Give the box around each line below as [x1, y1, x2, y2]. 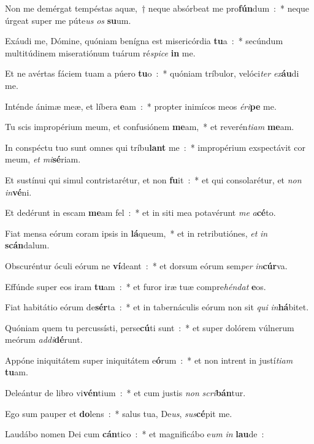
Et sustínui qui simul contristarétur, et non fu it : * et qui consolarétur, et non [5, 173, 302, 186]
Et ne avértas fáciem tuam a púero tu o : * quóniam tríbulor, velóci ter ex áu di [5, 67, 299, 80]
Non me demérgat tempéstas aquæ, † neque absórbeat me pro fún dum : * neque [5, 2, 310, 14]
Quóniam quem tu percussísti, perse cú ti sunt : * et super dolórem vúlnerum [5, 321, 294, 334]
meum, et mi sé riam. [5, 153, 81, 166]
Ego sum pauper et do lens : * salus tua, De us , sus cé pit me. [5, 407, 232, 419]
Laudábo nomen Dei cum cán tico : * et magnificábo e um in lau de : [5, 427, 264, 440]
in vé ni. [5, 185, 32, 198]
